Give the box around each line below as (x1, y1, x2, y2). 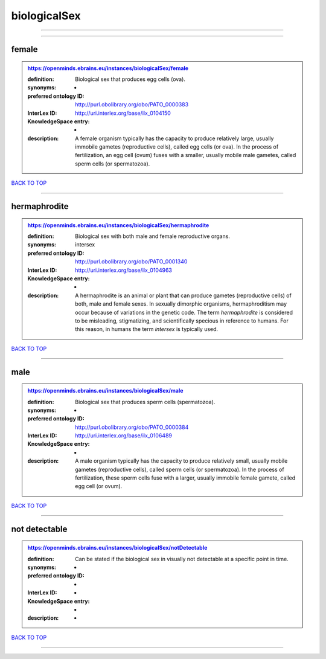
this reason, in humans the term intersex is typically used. (75, 326, 219, 333)
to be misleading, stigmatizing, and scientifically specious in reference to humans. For (75, 317, 289, 324)
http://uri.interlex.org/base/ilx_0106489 (75, 432, 172, 439)
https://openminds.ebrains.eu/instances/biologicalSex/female (27, 64, 189, 72)
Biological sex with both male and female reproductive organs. (75, 233, 231, 240)
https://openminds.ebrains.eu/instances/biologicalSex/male (27, 387, 184, 394)
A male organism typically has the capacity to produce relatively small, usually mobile (75, 457, 288, 465)
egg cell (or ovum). (75, 483, 123, 490)
